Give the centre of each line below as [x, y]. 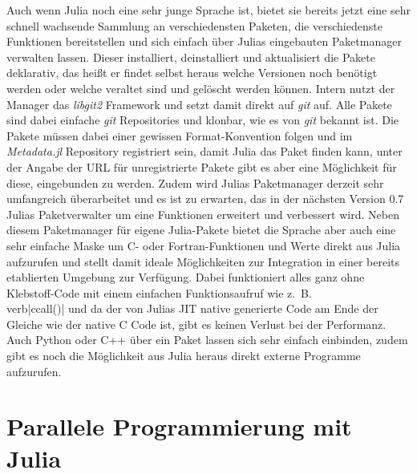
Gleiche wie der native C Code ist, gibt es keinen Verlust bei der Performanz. [196, 324]
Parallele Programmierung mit [179, 426]
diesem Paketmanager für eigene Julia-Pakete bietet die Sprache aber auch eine [201, 230]
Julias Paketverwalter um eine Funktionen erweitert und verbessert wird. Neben [203, 214]
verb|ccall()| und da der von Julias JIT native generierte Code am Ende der [192, 308]
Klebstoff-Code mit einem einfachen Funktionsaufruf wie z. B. [159, 292]
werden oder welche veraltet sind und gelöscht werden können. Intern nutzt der [201, 88]
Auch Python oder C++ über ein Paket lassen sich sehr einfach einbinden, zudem [207, 340]
